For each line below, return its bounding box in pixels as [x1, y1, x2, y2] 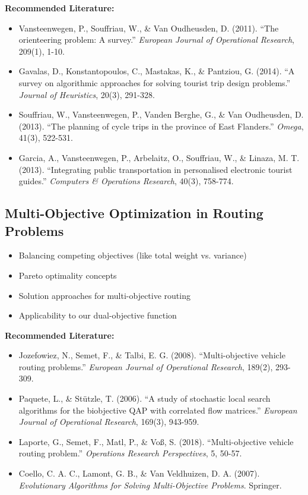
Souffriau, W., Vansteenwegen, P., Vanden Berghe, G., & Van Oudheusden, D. [18, 108, 304, 121]
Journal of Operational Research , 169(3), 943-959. [18, 415, 199, 428]
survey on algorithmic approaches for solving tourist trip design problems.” [18, 76, 291, 89]
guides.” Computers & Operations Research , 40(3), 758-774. [18, 175, 234, 187]
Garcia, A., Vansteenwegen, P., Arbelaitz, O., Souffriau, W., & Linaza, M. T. [18, 151, 300, 163]
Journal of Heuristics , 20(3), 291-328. [18, 88, 155, 100]
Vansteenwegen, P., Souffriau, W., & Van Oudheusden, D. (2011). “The [18, 21, 279, 34]
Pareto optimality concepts [18, 269, 117, 281]
